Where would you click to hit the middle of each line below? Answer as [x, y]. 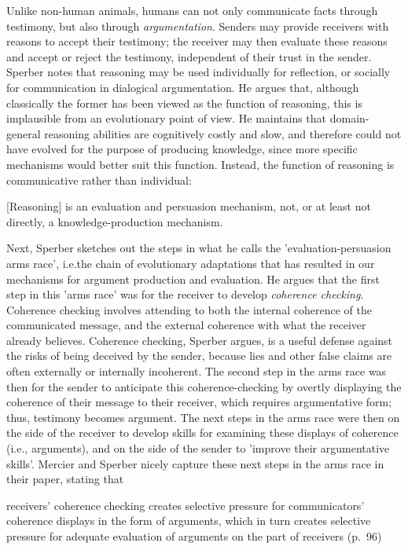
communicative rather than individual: [99, 180]
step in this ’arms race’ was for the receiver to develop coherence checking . [185, 294]
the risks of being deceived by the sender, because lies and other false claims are [199, 356]
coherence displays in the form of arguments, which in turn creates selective [189, 521]
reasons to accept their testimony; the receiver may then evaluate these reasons [197, 41]
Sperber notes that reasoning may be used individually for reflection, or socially [198, 72]
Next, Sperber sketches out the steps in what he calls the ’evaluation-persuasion [199, 248]
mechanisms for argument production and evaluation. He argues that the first [193, 279]
